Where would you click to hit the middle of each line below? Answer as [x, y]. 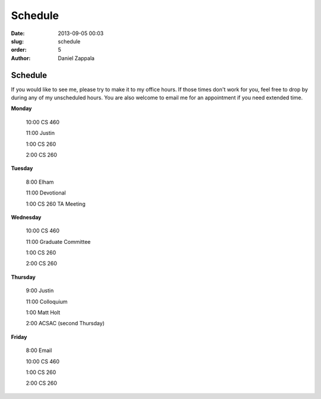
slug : [17, 41]
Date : [18, 33]
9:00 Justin [40, 291]
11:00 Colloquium [47, 301]
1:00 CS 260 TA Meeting [56, 204]
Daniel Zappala [76, 58]
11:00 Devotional [46, 193]
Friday [19, 337]
